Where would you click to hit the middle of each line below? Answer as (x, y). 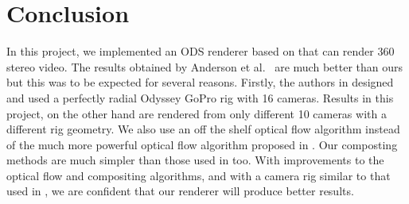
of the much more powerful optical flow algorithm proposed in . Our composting (202, 144)
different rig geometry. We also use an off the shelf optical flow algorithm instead (203, 129)
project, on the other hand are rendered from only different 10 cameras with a (197, 113)
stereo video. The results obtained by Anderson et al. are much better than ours (204, 66)
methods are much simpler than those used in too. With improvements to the (195, 160)
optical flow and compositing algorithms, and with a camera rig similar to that (199, 175)
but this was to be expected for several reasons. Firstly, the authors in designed (200, 82)
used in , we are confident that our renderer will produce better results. (180, 191)
